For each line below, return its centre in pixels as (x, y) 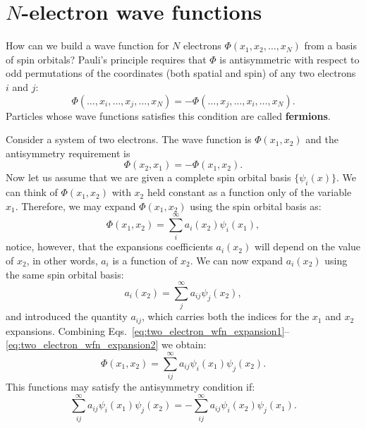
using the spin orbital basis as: (256, 206)
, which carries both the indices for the (226, 316)
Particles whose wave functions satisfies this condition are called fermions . (168, 115)
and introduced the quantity (67, 316)
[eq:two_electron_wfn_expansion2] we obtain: (106, 344)
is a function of (145, 260)
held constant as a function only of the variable (249, 192)
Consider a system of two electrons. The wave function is (129, 139)
